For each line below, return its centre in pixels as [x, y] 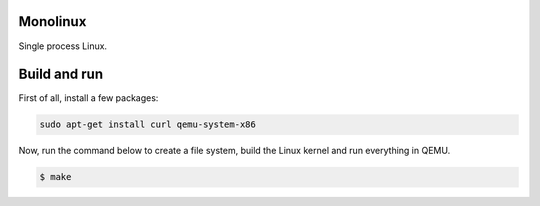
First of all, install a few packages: [88, 98]
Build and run [61, 74]
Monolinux [52, 21]
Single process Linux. [63, 46]
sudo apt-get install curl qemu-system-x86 [148, 124]
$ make [55, 177]
